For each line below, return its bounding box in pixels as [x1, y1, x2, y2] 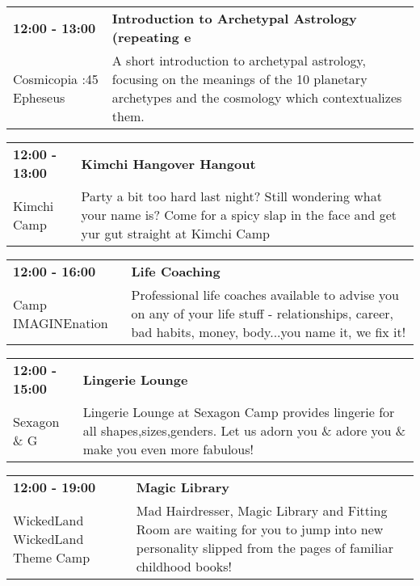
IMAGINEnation [13, 313, 108, 332]
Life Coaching [131, 262, 220, 280]
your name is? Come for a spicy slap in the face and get [81, 205, 397, 224]
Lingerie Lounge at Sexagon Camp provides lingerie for [82, 403, 395, 421]
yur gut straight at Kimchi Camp [81, 224, 271, 242]
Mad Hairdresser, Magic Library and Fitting [136, 501, 388, 520]
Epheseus [13, 88, 65, 107]
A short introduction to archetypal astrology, [111, 51, 366, 70]
